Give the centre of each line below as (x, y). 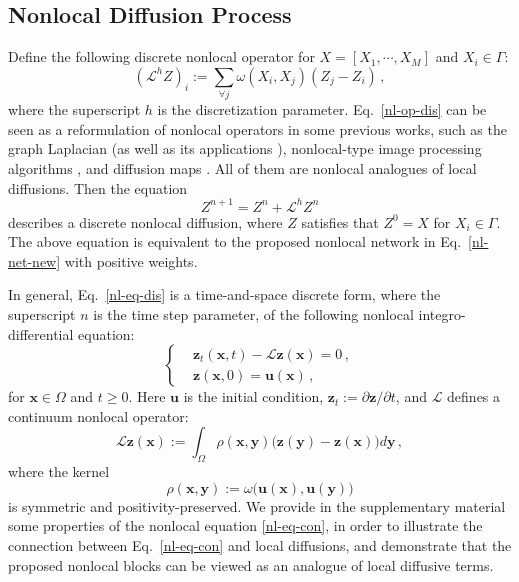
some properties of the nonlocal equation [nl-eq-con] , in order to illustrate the (245, 525)
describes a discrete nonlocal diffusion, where (145, 221)
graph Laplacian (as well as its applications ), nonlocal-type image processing (245, 148)
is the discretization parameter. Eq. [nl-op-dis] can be (322, 109)
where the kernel (59, 471)
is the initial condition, (253, 396)
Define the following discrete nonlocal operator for (161, 56)
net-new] (34, 260)
